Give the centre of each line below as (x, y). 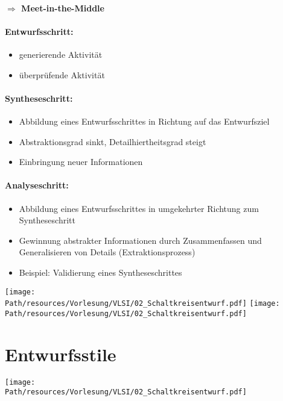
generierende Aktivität (61, 54)
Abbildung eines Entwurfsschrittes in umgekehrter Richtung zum (139, 208)
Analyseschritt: (37, 185)
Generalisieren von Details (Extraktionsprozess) (107, 252)
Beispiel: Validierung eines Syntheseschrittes (100, 272)
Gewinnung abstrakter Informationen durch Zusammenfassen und (140, 240)
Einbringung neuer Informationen (81, 162)
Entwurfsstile (61, 354)
